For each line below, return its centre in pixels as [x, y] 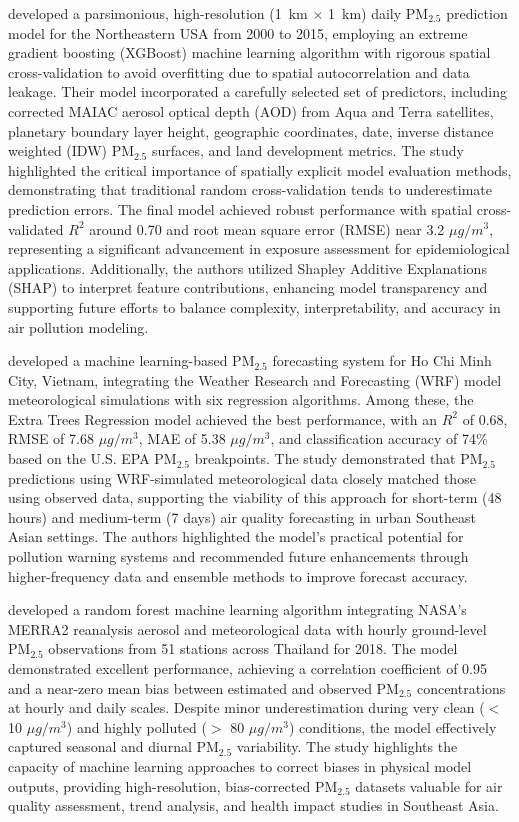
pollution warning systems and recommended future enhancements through [238, 556]
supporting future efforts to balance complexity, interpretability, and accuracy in [254, 306]
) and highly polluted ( [136, 726]
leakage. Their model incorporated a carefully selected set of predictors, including [258, 91]
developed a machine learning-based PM [131, 360]
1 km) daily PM [378, 13]
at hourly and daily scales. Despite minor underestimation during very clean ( [246, 707]
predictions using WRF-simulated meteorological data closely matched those [242, 477]
